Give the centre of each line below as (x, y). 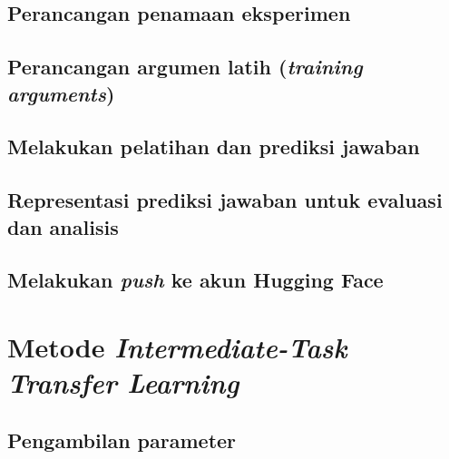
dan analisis (63, 226)
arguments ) (61, 93)
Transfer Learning (123, 383)
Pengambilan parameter (122, 439)
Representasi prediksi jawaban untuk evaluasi (225, 200)
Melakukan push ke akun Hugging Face (195, 280)
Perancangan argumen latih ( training (185, 67)
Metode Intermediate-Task (177, 347)
